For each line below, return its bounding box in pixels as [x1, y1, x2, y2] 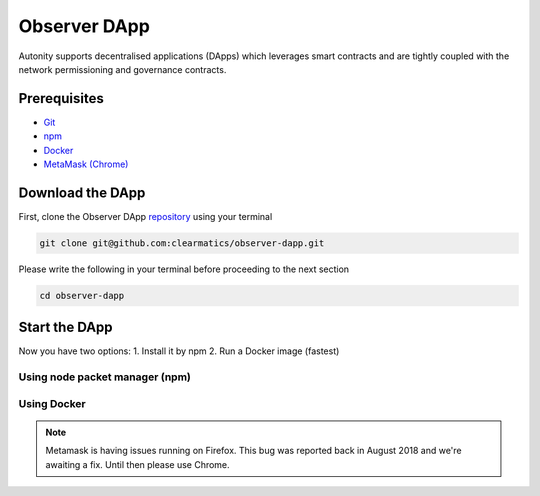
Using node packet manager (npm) [18, 370, 192, 384]
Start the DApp [18, 319, 114, 336]
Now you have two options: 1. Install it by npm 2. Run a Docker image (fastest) [18, 345, 340, 357]
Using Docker [18, 396, 86, 410]
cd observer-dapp [39, 290, 125, 301]
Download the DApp [18, 184, 146, 201]
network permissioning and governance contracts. [18, 63, 227, 75]
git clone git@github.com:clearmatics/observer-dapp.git [39, 237, 325, 249]
